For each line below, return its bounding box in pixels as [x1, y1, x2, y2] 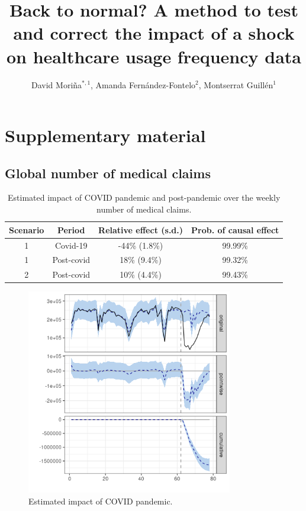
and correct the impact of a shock [13, 21, 295, 45]
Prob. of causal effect [191, 223, 279, 236]
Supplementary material [5, 123, 206, 147]
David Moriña [31, 78, 82, 91]
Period [57, 223, 85, 236]
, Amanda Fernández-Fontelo [91, 78, 196, 91]
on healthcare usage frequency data [6, 44, 302, 68]
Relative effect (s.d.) [98, 223, 183, 236]
